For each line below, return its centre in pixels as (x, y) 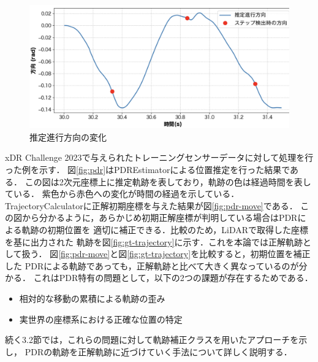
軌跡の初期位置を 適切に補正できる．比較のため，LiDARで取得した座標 (165, 229)
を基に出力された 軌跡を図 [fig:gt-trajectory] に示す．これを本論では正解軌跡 (154, 241)
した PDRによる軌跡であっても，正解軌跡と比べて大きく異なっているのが (152, 265)
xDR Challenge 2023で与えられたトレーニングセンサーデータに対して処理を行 (159, 157)
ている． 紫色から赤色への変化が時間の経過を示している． (122, 194)
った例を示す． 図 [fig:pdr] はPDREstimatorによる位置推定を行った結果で (147, 170)
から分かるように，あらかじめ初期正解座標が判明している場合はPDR (160, 218)
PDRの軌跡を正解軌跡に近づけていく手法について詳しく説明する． (158, 351)
